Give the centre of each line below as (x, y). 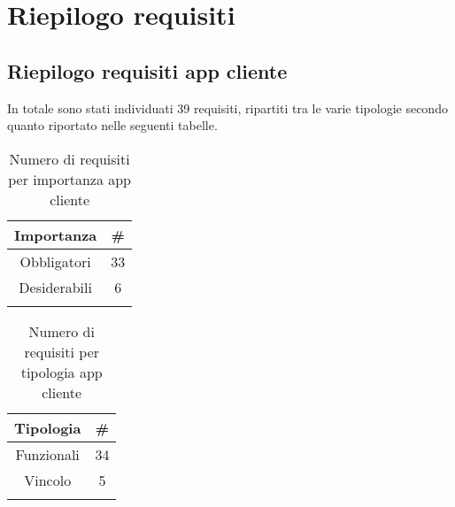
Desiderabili (55, 287)
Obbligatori (55, 261)
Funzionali (47, 454)
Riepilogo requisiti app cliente (147, 70)
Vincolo (48, 480)
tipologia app (62, 372)
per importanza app (70, 179)
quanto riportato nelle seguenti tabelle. (112, 125)
